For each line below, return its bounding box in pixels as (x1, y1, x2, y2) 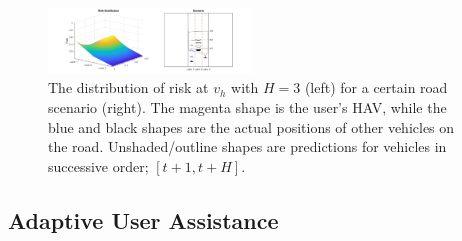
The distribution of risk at (48, 77, 209, 98)
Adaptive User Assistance (8, 204, 279, 235)
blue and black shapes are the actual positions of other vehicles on (48, 116, 455, 137)
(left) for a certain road (304, 77, 448, 98)
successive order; (48, 155, 149, 176)
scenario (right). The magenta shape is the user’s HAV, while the (48, 96, 447, 117)
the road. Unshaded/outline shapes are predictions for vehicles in (48, 136, 447, 157)
